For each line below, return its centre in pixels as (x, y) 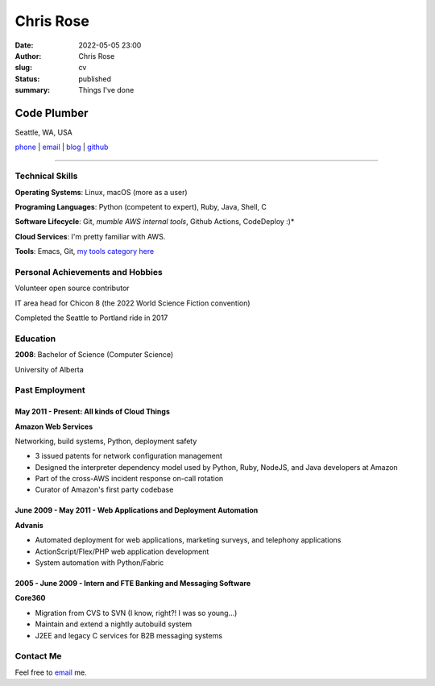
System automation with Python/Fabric (99, 563)
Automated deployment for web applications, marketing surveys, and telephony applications (188, 540)
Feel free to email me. (51, 672)
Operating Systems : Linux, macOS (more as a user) (101, 192)
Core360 (30, 598)
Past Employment (50, 390)
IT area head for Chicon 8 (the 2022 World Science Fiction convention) (133, 303)
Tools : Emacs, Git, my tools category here (85, 252)
